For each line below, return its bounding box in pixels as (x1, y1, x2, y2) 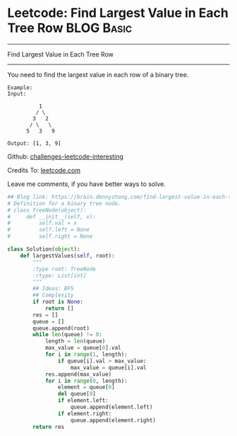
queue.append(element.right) (70, 416, 157, 424)
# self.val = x (7, 219, 78, 227)
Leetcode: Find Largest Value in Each (7, 5, 229, 21)
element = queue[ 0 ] (57, 384, 115, 391)
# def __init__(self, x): (7, 213, 97, 220)
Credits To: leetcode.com (7, 166, 81, 174)
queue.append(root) (32, 324, 90, 332)
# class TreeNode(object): (7, 207, 87, 214)
